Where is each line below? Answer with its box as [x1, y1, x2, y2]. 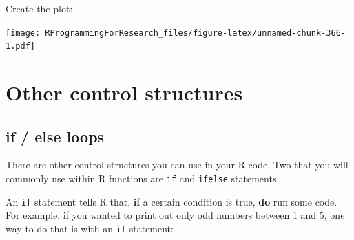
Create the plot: [6, 1, 73, 15]
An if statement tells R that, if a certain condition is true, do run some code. [6, 194, 337, 208]
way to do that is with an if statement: [6, 221, 174, 235]
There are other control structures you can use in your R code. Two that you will [6, 157, 348, 172]
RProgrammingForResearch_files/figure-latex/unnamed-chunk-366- [45, 28, 346, 38]
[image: [6, 28, 41, 38]
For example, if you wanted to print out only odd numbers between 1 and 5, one [6, 208, 345, 222]
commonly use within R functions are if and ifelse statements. [6, 171, 280, 186]
